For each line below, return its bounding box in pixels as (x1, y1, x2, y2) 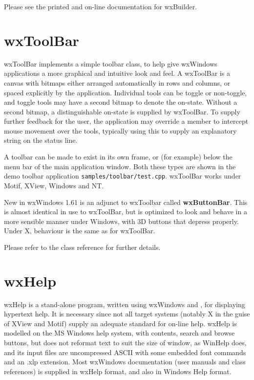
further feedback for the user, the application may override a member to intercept (4, 116, 249, 126)
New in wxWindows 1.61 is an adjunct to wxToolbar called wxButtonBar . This (4, 197, 248, 207)
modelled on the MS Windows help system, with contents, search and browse (4, 328, 235, 338)
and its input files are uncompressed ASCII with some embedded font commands (4, 347, 246, 357)
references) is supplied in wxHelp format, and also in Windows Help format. (4, 366, 232, 376)
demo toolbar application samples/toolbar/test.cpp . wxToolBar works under (4, 171, 241, 181)
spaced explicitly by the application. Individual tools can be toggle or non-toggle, (4, 87, 247, 97)
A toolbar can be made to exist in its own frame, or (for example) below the (4, 152, 233, 162)
